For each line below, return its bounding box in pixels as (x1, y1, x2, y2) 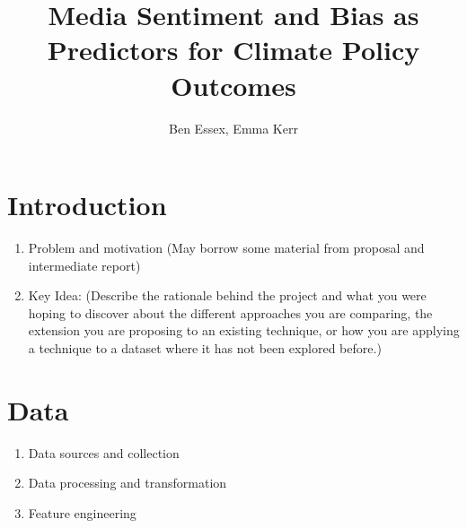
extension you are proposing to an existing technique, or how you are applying (28, 321, 460, 340)
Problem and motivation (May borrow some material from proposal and (28, 238, 425, 257)
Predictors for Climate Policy (47, 31, 420, 68)
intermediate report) (28, 255, 141, 274)
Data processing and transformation (28, 473, 227, 492)
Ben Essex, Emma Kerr (169, 118, 298, 137)
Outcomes (171, 66, 296, 103)
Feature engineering (28, 503, 137, 522)
